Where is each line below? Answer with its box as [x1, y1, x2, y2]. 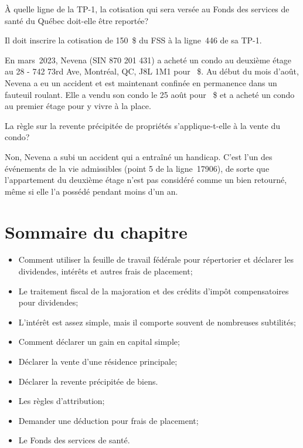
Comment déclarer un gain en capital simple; [18, 335, 180, 348]
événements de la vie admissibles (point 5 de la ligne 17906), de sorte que [5, 162, 270, 174]
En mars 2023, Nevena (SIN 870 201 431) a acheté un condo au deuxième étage [5, 53, 292, 66]
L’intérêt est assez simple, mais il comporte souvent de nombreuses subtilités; [18, 315, 296, 328]
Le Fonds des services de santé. [18, 434, 130, 446]
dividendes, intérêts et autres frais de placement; [18, 265, 193, 277]
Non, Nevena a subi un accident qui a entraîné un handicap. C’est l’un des [5, 150, 273, 162]
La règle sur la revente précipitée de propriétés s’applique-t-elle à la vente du [5, 119, 281, 131]
